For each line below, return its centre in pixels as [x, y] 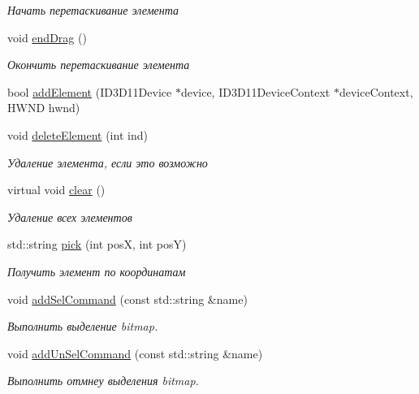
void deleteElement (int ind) [78, 134]
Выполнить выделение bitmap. [83, 326]
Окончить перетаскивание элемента [99, 65]
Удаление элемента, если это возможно [108, 162]
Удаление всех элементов [70, 216]
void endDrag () [47, 37]
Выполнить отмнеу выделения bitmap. [103, 381]
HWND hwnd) [44, 108]
